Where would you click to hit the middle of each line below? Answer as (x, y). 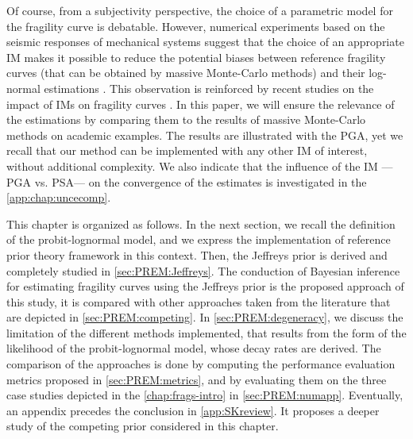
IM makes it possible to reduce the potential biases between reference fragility (196, 57)
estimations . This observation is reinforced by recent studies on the (209, 88)
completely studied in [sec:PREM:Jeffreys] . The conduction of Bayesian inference (203, 270)
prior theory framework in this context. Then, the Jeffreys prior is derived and (197, 254)
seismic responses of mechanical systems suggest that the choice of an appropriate (205, 42)
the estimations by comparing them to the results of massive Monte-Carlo (186, 119)
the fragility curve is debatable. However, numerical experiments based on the (196, 26)
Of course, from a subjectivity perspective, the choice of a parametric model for (200, 10)
